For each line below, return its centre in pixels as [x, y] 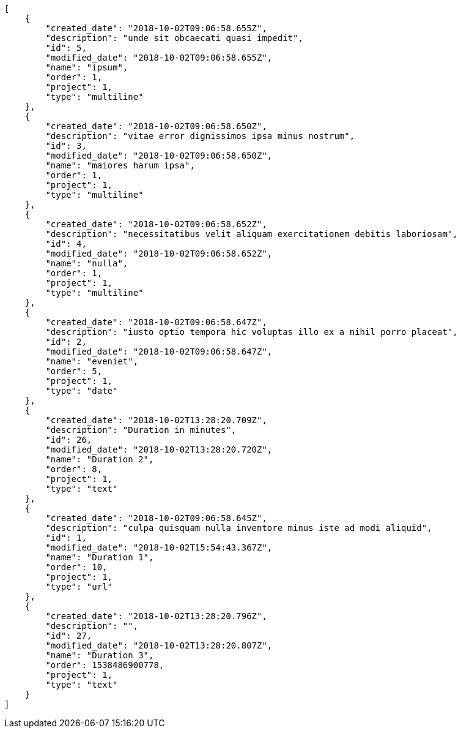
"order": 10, [76, 567]
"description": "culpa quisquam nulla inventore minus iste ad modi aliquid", [239, 528]
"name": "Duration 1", [100, 557]
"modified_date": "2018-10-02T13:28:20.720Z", [159, 449]
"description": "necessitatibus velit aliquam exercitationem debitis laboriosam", [252, 234]
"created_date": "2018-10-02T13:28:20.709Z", [156, 420]
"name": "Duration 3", [100, 655]
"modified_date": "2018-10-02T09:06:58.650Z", [159, 156]
